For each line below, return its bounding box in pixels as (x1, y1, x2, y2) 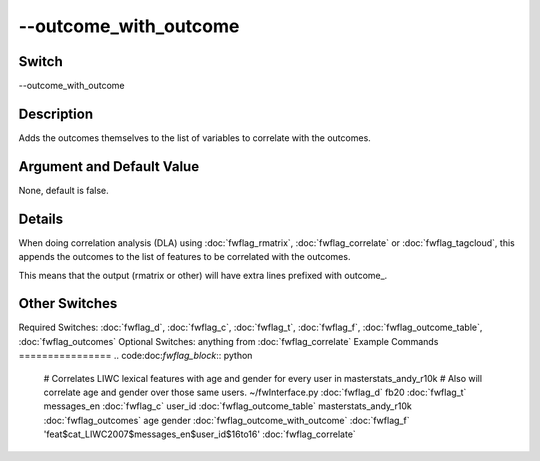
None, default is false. (18, 184, 109, 196)
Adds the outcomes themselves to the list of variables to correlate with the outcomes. (18, 131, 372, 144)
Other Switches (18, 295, 118, 312)
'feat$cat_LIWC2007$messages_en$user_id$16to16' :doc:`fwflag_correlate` (43, 428, 357, 440)
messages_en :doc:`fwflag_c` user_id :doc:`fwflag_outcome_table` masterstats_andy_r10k (43, 400, 412, 412)
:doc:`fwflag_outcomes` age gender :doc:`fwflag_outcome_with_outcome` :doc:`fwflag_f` (43, 414, 410, 426)
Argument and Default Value (18, 158, 200, 175)
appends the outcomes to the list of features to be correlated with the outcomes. (18, 251, 351, 263)
